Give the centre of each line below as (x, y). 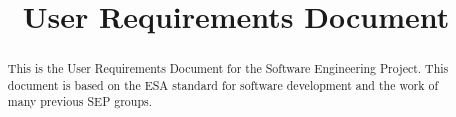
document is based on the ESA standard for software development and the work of (223, 84)
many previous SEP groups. (80, 101)
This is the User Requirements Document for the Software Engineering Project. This (228, 68)
